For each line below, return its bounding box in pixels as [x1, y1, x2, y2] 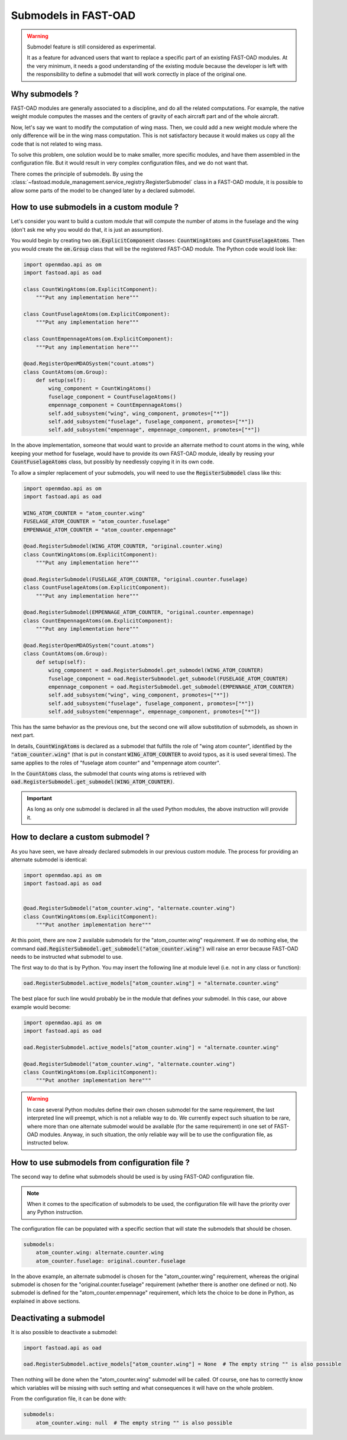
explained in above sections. [11, 1298, 81, 1305]
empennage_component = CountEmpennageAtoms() [48, 402, 183, 408]
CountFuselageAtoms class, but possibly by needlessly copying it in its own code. [11, 458, 215, 465]
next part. [11, 732, 35, 739]
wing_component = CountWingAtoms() [48, 385, 152, 392]
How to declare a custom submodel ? [11, 832, 150, 842]
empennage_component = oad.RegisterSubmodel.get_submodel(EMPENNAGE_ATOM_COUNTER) [48, 683, 295, 690]
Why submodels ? [11, 89, 79, 99]
